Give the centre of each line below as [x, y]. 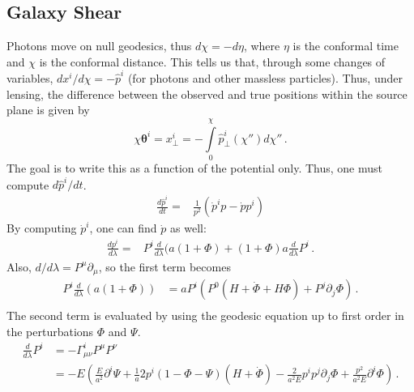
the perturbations [50, 331]
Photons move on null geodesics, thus [99, 46]
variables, [30, 78]
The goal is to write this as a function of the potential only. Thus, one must [194, 168]
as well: [188, 228]
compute [28, 184]
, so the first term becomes [164, 266]
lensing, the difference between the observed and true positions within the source [207, 94]
